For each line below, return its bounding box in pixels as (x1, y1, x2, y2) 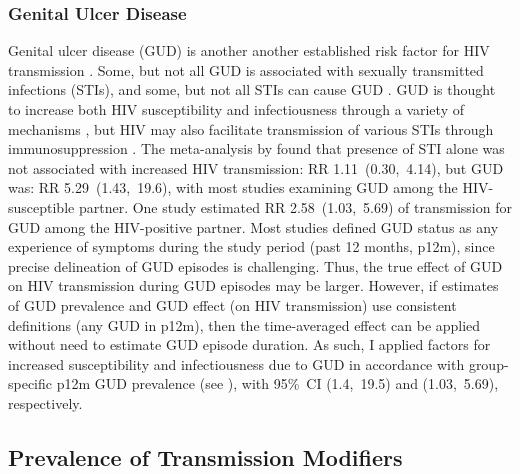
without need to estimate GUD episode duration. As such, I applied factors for (8, 334, 491, 355)
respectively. (8, 392, 83, 413)
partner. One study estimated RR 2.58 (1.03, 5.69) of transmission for (78, 196, 512, 217)
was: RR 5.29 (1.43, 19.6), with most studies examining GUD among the (8, 177, 458, 198)
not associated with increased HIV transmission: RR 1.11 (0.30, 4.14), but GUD (8, 157, 504, 178)
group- (468, 353, 509, 374)
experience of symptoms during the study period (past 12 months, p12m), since (8, 236, 495, 257)
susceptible (8, 196, 75, 217)
